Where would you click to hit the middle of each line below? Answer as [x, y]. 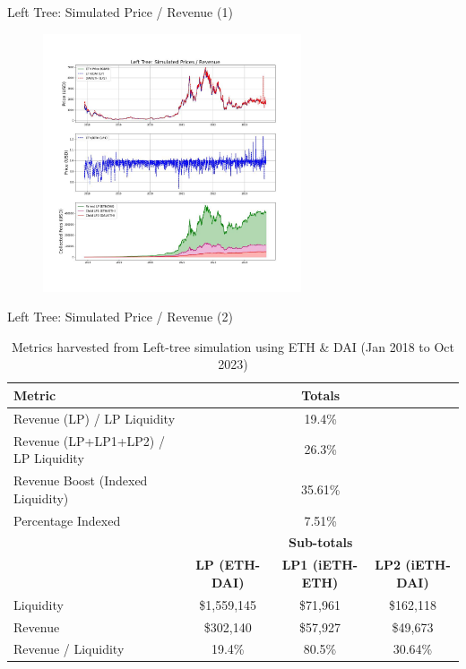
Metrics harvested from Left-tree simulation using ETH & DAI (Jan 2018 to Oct [233, 346]
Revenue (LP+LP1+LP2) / [89, 440]
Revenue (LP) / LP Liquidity [95, 418]
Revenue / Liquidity [69, 649]
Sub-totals [321, 542]
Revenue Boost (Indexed [81, 480]
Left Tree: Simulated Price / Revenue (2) [120, 317]
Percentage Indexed [67, 520]
